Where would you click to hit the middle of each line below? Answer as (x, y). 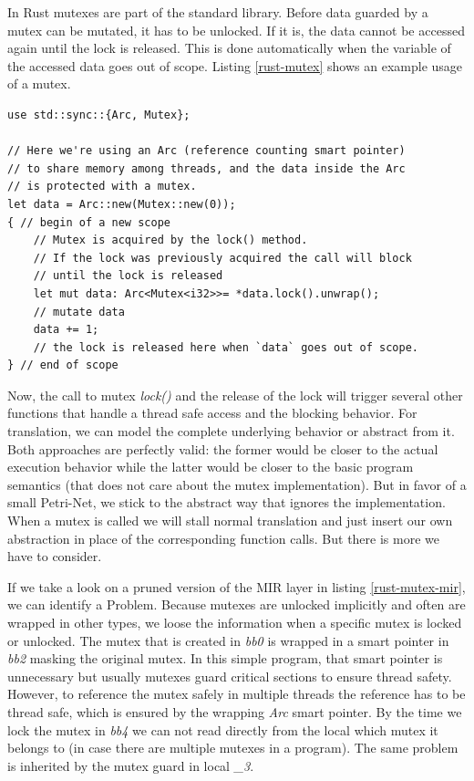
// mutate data (79, 312)
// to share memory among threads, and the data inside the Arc (206, 168)
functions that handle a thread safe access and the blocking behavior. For (212, 413)
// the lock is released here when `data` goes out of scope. (226, 347)
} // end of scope (63, 365)
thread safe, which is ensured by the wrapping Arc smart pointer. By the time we (235, 711)
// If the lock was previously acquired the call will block (222, 258)
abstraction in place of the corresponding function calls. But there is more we (223, 538)
